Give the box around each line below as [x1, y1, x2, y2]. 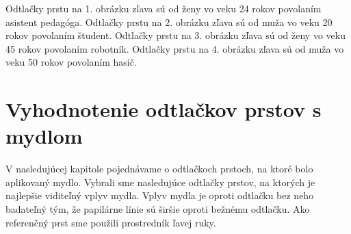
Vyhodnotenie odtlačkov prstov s [5, 95, 322, 123]
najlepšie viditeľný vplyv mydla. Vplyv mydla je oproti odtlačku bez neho [5, 188, 314, 203]
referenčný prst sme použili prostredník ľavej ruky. [5, 215, 216, 229]
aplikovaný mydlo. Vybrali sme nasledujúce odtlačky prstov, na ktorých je [5, 174, 315, 189]
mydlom [5, 122, 83, 150]
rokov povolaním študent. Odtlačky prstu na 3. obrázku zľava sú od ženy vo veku [5, 28, 346, 42]
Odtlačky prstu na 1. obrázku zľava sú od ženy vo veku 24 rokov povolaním [5, 1, 322, 15]
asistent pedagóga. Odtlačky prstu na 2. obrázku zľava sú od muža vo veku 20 [5, 14, 333, 29]
